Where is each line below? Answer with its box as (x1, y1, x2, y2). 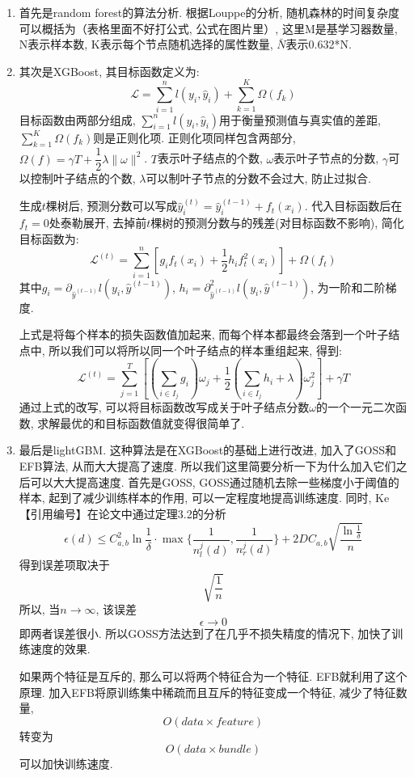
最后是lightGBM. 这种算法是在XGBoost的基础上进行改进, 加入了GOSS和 (19, 441, 397, 458)
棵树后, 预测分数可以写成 (45, 197, 178, 214)
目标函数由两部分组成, (19, 111, 136, 128)
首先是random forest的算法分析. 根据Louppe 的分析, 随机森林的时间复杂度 (19, 4, 399, 20)
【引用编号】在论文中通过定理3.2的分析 (19, 505, 226, 522)
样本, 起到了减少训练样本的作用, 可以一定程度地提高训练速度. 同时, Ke (19, 489, 390, 506)
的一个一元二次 (316, 399, 396, 416)
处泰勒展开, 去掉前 (49, 214, 147, 231)
